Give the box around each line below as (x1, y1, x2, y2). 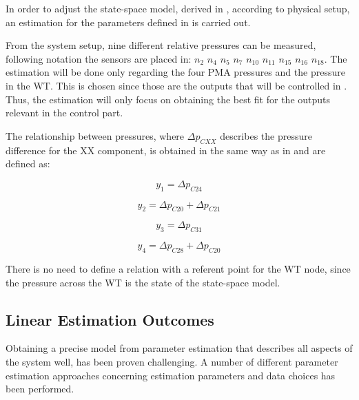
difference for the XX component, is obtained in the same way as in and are (6, 143, 326, 157)
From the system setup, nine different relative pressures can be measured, (6, 38, 316, 52)
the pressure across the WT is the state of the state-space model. (6, 275, 280, 289)
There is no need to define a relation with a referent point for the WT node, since (6, 261, 351, 275)
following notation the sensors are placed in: (6, 51, 192, 65)
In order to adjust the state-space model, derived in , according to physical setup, (6, 1, 350, 15)
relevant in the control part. (6, 105, 123, 120)
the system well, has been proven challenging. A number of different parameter (6, 354, 338, 368)
